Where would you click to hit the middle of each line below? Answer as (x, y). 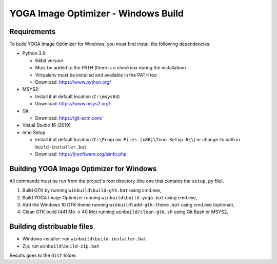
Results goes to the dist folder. (43, 256)
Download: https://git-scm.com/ (69, 118)
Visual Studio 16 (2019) (47, 125)
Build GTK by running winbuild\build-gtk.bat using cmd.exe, (92, 191)
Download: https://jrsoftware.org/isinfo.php (81, 154)
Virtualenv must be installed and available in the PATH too (96, 75)
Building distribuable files (51, 227)
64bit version (49, 60)
